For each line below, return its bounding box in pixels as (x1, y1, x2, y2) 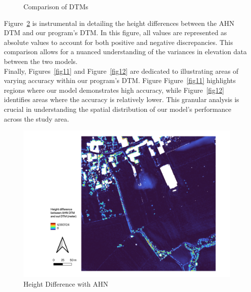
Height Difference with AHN (23, 278, 109, 289)
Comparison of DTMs (23, 1, 88, 11)
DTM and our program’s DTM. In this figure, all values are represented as (4, 27, 227, 38)
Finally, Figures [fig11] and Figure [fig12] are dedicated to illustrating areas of (4, 65, 239, 76)
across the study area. (4, 113, 69, 124)
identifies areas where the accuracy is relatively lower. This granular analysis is (4, 94, 239, 104)
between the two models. (4, 56, 77, 66)
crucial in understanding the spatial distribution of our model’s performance (4, 104, 232, 114)
